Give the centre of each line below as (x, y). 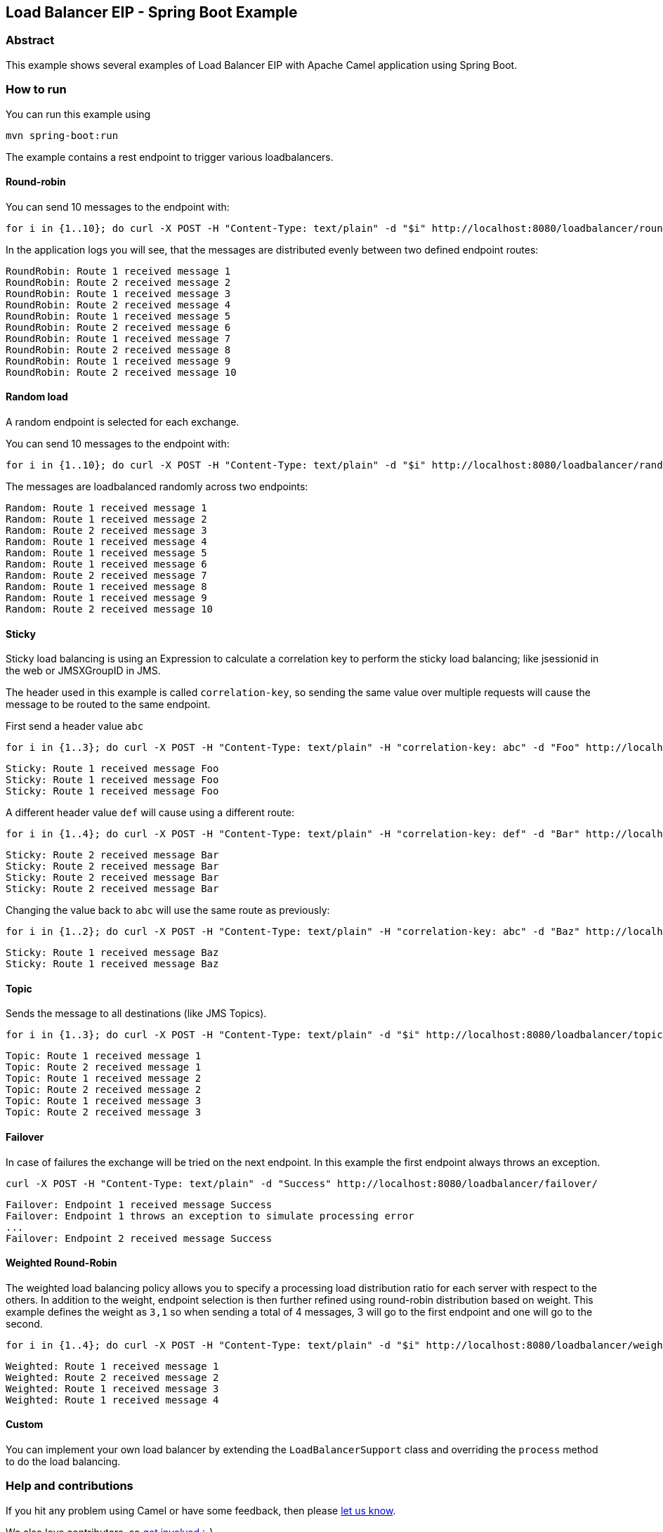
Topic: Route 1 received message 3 (104, 1101)
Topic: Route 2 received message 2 (104, 1090)
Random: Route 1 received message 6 (106, 564)
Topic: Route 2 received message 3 (104, 1112)
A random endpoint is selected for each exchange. (123, 421)
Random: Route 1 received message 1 (106, 508)
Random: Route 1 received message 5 (106, 552)
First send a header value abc (75, 726)
